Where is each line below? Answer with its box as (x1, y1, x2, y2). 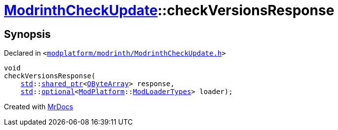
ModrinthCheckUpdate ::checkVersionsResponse (4, 2, 335, 19)
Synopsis (4, 28, 51, 40)
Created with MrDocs (4, 102, 74, 111)
